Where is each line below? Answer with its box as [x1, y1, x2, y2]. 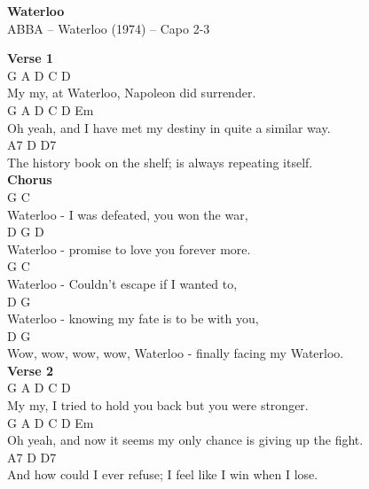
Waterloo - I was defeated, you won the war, [7, 205, 248, 223]
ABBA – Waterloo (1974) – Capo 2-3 [7, 19, 210, 37]
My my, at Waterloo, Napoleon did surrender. [7, 83, 256, 102]
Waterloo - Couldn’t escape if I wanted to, [7, 274, 238, 292]
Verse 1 [7, 49, 53, 67]
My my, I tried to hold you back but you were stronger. [7, 396, 309, 415]
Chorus [7, 170, 52, 189]
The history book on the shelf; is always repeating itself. [7, 152, 313, 171]
